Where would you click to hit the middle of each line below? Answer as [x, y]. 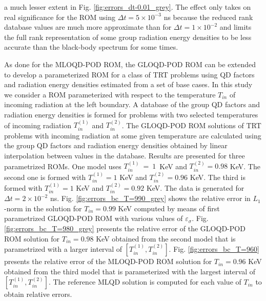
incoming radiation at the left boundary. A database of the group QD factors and [132, 104]
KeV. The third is [218, 177]
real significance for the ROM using [60, 17]
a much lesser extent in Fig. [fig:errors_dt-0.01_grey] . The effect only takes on [128, 7]
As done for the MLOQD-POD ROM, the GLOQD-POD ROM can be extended [130, 64]
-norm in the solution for [43, 208]
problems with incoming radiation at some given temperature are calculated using [133, 135]
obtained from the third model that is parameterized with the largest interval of [130, 271]
